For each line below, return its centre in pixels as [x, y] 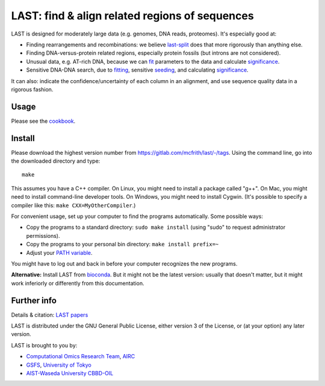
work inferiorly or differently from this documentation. [78, 283]
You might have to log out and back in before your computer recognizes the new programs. [124, 264]
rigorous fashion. [32, 89]
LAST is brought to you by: [44, 345]
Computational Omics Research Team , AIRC [81, 356]
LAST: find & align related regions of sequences [132, 16]
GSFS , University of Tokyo [59, 365]
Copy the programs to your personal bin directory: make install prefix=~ [122, 244]
